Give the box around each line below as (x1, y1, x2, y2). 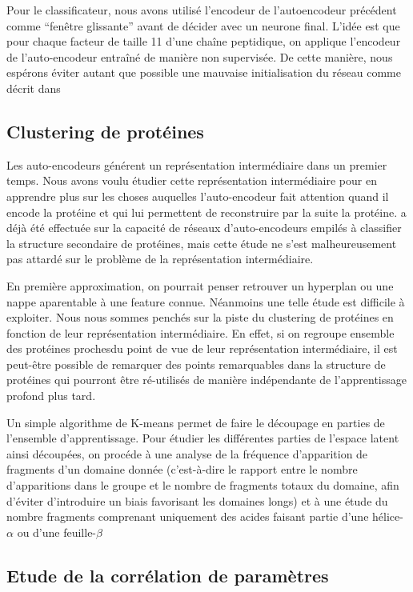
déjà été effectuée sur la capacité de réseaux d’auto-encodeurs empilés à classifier (6, 219, 402, 236)
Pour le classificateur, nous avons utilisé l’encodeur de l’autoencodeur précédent (6, 2, 397, 18)
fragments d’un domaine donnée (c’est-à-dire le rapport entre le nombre (6, 461, 358, 478)
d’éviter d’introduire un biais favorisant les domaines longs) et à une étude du (6, 492, 388, 509)
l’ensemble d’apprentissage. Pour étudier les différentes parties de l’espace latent (6, 430, 399, 446)
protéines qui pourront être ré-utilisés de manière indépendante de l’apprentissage (6, 371, 407, 388)
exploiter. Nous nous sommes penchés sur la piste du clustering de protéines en (6, 309, 394, 326)
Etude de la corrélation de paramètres (6, 562, 329, 587)
